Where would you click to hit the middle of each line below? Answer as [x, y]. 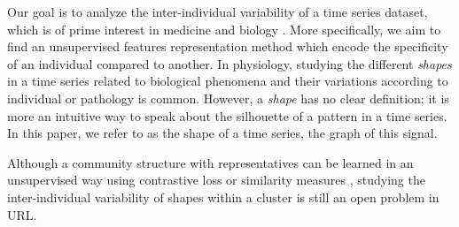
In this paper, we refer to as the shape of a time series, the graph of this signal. [222, 133]
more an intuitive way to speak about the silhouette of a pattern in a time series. [227, 115]
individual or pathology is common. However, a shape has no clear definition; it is [228, 98]
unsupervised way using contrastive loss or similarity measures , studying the [216, 180]
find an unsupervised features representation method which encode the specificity [228, 46]
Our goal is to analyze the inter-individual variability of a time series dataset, [218, 11]
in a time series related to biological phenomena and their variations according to [228, 81]
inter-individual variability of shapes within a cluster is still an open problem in [223, 197]
